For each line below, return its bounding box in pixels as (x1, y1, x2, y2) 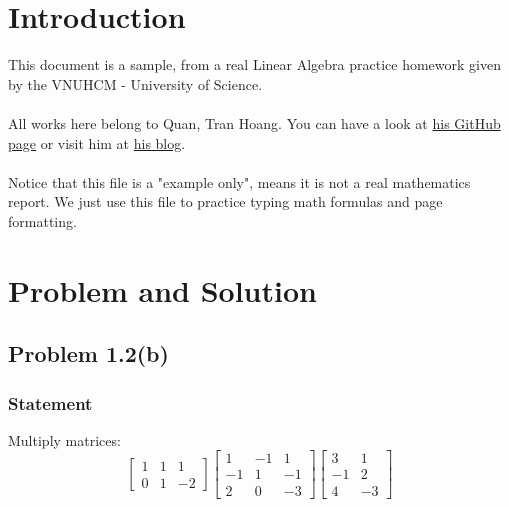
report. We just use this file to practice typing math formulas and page (8, 191, 443, 212)
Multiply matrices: (8, 429, 121, 450)
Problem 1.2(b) (8, 338, 169, 369)
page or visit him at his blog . (8, 132, 186, 153)
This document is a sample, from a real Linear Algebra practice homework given (8, 54, 501, 75)
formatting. (8, 210, 77, 231)
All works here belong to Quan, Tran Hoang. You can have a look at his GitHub (8, 112, 501, 133)
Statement (8, 390, 93, 415)
